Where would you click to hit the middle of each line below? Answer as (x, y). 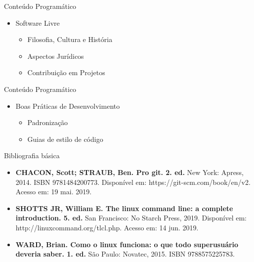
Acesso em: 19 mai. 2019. (54, 192)
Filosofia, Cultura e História (70, 39)
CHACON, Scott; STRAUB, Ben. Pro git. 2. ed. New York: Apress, (129, 172)
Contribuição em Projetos (66, 72)
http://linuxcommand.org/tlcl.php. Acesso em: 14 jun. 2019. (107, 227)
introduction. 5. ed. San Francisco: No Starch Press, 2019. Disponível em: (131, 218)
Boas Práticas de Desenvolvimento (68, 106)
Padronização (48, 122)
